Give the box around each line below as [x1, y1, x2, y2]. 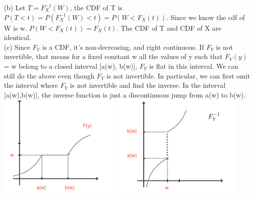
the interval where [4, 80, 58, 90]
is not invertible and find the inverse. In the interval [70, 80, 226, 90]
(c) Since [4, 41, 30, 52]
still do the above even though [4, 70, 95, 80]
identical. [4, 32, 31, 42]
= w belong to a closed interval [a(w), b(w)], [4, 60, 137, 71]
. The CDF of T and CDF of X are [116, 22, 222, 33]
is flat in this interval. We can [149, 60, 238, 71]
